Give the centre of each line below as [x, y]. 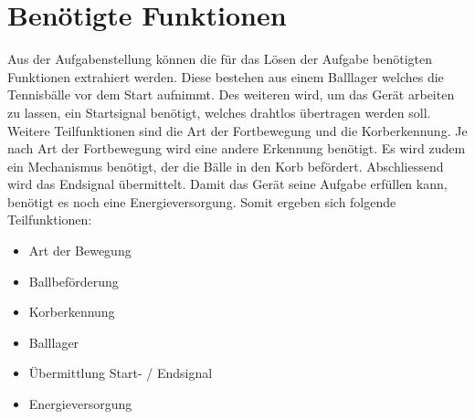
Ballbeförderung [74, 281]
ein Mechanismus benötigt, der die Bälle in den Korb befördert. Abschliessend [226, 166]
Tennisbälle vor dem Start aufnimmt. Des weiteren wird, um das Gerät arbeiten [231, 94]
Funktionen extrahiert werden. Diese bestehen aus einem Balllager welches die [226, 76]
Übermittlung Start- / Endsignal [121, 373]
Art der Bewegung [80, 251]
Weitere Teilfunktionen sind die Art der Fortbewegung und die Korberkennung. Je [237, 130]
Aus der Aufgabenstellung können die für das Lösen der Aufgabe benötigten [220, 59]
